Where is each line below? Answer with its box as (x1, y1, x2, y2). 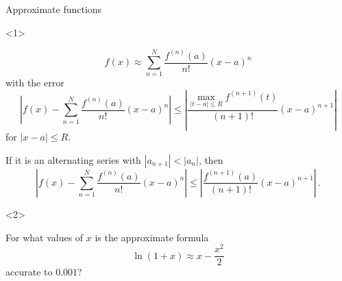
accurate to (5, 265, 53, 279)
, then (198, 152, 223, 167)
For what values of (5, 230, 84, 244)
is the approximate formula (95, 230, 209, 244)
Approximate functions (5, 2, 102, 16)
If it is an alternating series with (5, 152, 141, 167)
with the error (5, 75, 64, 90)
